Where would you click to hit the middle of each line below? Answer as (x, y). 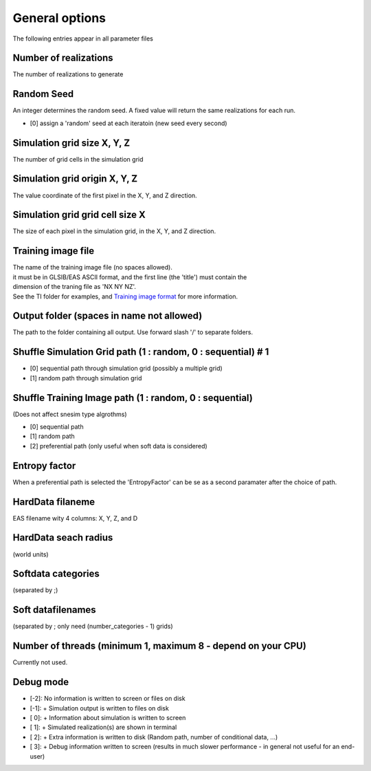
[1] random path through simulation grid (86, 378)
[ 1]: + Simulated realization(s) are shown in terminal (103, 727)
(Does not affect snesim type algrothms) (70, 414)
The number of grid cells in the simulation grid (78, 159)
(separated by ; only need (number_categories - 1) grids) (93, 627)
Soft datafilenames (54, 610)
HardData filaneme (54, 502)
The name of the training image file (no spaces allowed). (93, 268)
